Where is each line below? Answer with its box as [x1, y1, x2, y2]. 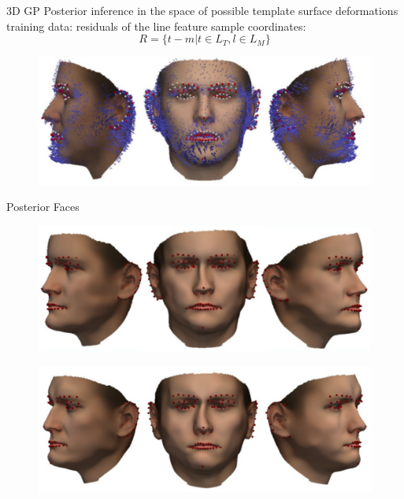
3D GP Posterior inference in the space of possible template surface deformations [6, 2, 398, 18]
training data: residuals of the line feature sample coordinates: [6, 17, 306, 34]
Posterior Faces [6, 198, 80, 215]
